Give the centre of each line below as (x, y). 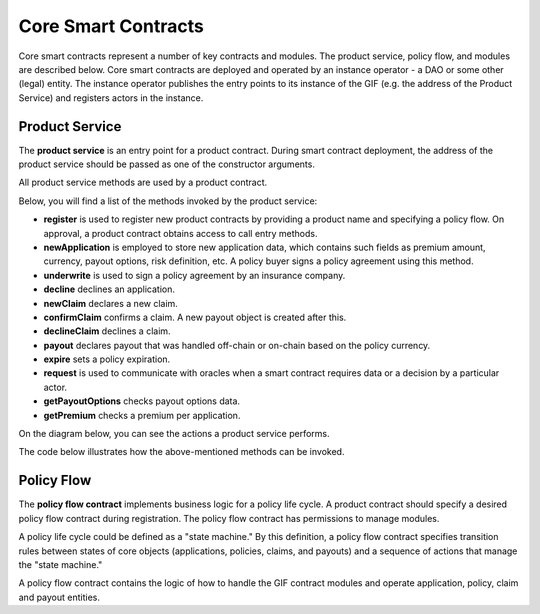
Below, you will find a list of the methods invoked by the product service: (168, 201)
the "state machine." (60, 564)
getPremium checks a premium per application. (142, 415)
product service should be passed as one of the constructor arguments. (166, 164)
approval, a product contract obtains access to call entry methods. (180, 233)
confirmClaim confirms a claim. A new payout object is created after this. (195, 317)
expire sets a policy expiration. (107, 359)
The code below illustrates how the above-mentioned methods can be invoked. (181, 452)
